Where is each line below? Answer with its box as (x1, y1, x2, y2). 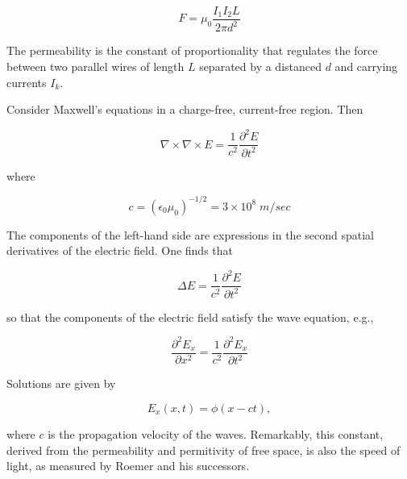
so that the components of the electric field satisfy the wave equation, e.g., (6, 308, 374, 325)
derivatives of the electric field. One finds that (6, 242, 234, 259)
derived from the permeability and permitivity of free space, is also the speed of (6, 441, 401, 458)
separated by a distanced (199, 58, 322, 74)
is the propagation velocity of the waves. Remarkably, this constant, (48, 425, 384, 442)
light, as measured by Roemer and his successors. (6, 457, 250, 474)
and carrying (334, 58, 398, 74)
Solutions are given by (6, 375, 116, 392)
